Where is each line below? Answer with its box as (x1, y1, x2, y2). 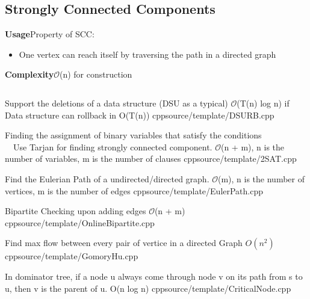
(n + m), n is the (220, 140, 285, 153)
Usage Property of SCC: (5, 28, 95, 40)
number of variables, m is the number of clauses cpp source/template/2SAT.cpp (5, 152, 297, 165)
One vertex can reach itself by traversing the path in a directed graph (19, 48, 276, 60)
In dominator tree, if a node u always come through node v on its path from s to (5, 270, 303, 282)
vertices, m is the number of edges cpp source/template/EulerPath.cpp (5, 184, 264, 197)
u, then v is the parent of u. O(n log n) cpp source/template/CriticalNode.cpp (5, 282, 291, 294)
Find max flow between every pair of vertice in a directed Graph (5, 236, 243, 249)
